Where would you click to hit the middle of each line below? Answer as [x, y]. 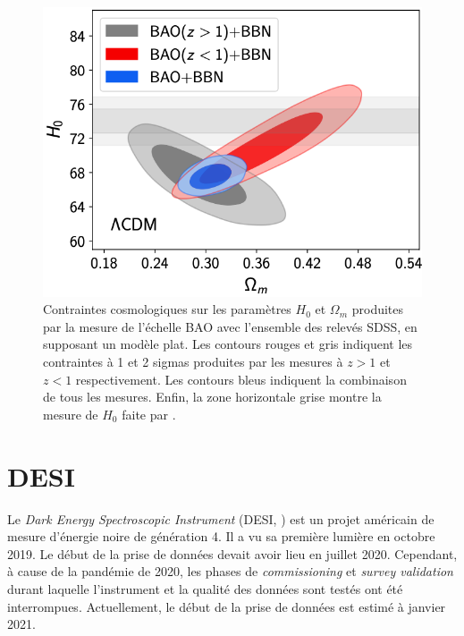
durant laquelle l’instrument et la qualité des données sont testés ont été [205, 588]
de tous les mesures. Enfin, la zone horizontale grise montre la [212, 397]
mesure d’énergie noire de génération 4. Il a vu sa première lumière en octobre [221, 536]
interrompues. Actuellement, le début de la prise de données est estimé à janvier [227, 606]
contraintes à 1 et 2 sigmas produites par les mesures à [193, 362]
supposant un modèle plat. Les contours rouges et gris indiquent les [228, 344]
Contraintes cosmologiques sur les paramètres [167, 309]
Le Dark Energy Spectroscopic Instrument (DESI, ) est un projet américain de [221, 518]
